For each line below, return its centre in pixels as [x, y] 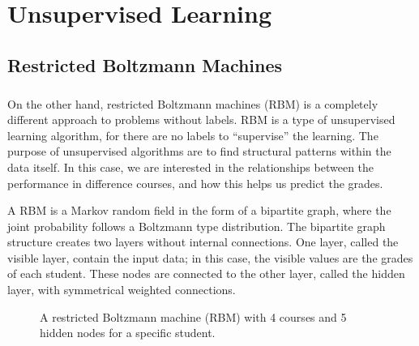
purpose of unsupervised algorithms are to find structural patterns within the [199, 151]
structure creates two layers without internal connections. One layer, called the [203, 242]
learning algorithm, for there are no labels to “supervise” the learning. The [193, 135]
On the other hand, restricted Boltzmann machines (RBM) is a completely [193, 103]
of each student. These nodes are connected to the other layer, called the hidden [206, 273]
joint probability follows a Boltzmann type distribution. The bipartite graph [197, 226]
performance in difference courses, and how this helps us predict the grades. [195, 183]
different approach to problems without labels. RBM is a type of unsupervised [201, 120]
